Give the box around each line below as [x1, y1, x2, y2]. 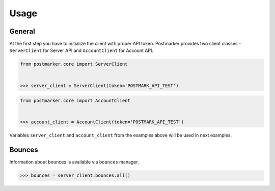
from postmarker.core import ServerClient [20, 61, 128, 67]
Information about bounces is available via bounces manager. [9, 159, 140, 165]
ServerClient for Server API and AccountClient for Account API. [9, 47, 154, 53]
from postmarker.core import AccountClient [20, 98, 131, 104]
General [9, 27, 36, 36]
